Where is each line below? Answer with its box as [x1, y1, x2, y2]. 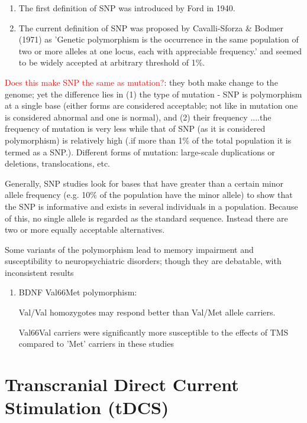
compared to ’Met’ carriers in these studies [18, 337, 174, 350]
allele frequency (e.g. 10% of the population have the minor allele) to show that [5, 188, 293, 201]
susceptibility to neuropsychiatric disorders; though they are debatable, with [5, 255, 282, 267]
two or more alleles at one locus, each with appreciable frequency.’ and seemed [18, 44, 302, 57]
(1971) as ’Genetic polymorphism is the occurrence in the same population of [18, 33, 299, 45]
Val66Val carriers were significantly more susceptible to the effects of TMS [18, 326, 289, 338]
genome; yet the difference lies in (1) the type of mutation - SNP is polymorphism [5, 87, 302, 100]
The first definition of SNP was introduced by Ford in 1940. [18, 2, 235, 14]
